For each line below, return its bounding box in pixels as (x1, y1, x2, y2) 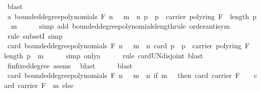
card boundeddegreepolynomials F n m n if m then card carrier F (7, 70, 240, 80)
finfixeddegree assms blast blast (7, 60, 133, 70)
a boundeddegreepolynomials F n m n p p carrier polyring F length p (7, 11, 257, 21)
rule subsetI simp (7, 30, 63, 41)
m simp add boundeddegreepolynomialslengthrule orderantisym (11, 21, 230, 31)
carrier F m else (18, 79, 73, 90)
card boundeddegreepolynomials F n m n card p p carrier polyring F (7, 40, 250, 51)
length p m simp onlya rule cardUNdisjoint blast (4, 50, 203, 60)
